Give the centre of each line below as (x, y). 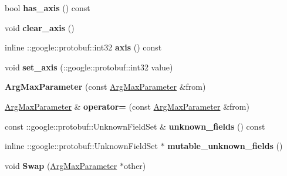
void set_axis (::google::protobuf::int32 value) (89, 67)
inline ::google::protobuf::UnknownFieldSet (81, 146)
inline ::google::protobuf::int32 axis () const (83, 47)
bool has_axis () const (48, 8)
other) (135, 165)
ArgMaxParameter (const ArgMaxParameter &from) (105, 87)
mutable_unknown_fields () (225, 146)
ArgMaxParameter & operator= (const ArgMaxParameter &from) (127, 106)
